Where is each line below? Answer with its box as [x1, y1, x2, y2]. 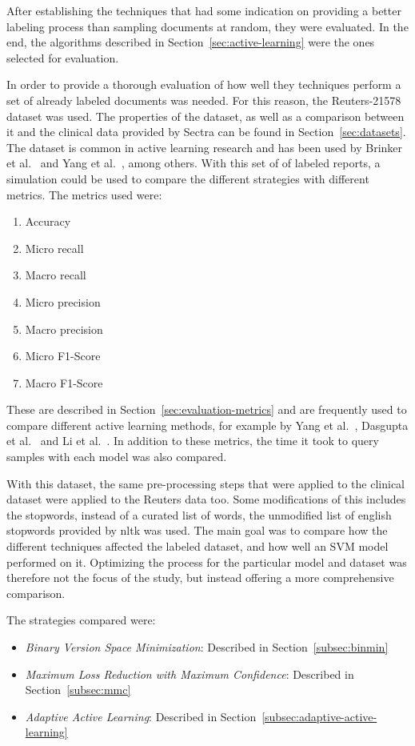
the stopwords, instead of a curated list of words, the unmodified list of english [6, 506, 392, 523]
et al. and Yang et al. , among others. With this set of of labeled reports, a [6, 154, 381, 171]
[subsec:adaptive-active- [261, 708, 377, 724]
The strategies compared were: [6, 612, 156, 628]
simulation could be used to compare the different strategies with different [6, 170, 369, 186]
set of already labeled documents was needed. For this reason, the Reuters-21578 [6, 91, 401, 108]
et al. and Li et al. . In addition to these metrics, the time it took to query [6, 432, 379, 449]
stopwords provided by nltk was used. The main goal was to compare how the [6, 522, 388, 539]
